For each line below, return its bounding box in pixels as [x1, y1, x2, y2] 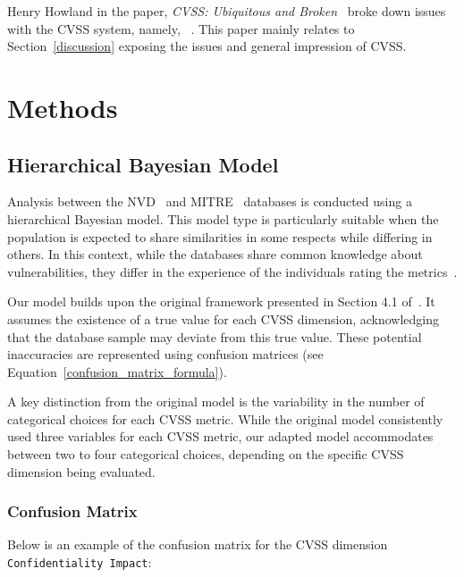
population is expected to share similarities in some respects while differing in [7, 227, 433, 246]
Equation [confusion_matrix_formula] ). [7, 362, 227, 380]
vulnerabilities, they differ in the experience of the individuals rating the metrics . [7, 262, 458, 280]
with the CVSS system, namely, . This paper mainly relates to [7, 19, 355, 38]
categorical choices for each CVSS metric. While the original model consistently [7, 409, 443, 428]
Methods [7, 88, 118, 125]
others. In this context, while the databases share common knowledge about [7, 245, 423, 263]
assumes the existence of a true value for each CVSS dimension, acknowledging [7, 309, 440, 328]
